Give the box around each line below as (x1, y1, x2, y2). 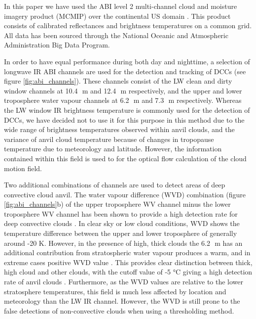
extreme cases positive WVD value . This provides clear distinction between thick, (4, 257, 253, 267)
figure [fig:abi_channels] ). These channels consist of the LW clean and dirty (4, 76, 232, 86)
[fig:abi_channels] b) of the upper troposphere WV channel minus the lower (4, 199, 231, 209)
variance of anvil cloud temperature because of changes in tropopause (4, 134, 214, 144)
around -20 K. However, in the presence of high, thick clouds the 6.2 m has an (4, 237, 243, 248)
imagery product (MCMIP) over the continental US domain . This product (4, 10, 231, 21)
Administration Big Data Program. (4, 40, 110, 50)
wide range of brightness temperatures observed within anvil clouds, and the (4, 124, 235, 135)
